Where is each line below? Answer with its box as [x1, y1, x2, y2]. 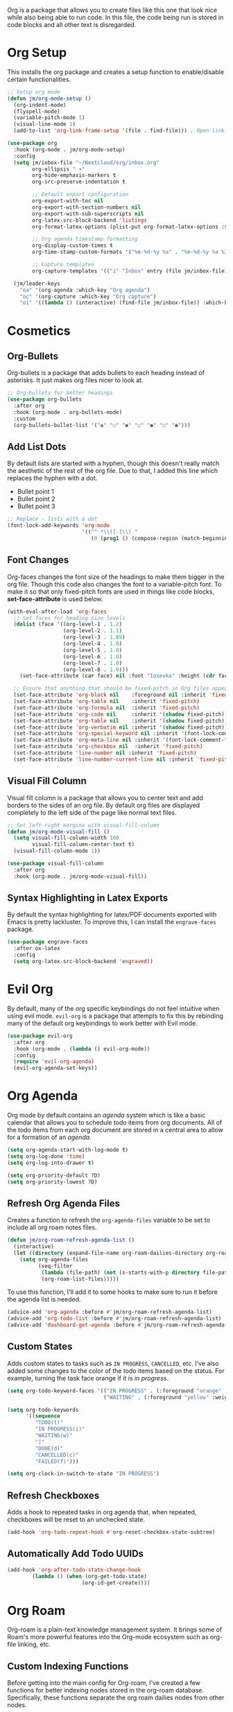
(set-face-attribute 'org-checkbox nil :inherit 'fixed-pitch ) [13, 743, 203, 750]
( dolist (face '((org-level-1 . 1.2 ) [13, 621, 123, 628]
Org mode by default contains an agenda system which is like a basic [7, 1111, 206, 1119]
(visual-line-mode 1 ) [13, 121, 76, 128]
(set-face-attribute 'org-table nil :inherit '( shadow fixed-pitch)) [13, 717, 228, 724]
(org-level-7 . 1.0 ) [62, 659, 123, 666]
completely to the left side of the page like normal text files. [7, 808, 177, 817]
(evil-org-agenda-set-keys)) [13, 1064, 98, 1072]
